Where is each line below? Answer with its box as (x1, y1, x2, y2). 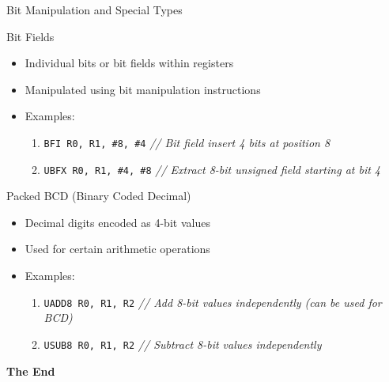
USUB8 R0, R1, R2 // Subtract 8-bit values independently (43, 335, 322, 352)
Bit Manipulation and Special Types (6, 2, 183, 17)
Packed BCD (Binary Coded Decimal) (6, 187, 191, 204)
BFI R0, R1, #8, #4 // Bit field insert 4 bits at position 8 (43, 134, 330, 150)
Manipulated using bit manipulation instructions (25, 81, 261, 97)
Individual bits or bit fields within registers (25, 55, 234, 71)
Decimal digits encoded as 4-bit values (25, 214, 210, 230)
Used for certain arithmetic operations (25, 240, 210, 257)
